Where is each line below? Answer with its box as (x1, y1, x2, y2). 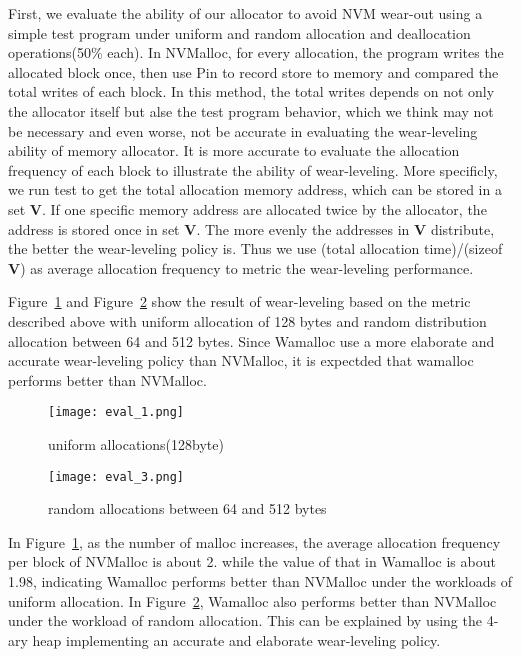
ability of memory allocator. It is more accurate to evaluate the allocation (8, 140, 460, 161)
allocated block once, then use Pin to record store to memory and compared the (8, 61, 499, 82)
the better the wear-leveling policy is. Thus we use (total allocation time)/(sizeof (8, 238, 503, 259)
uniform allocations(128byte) (48, 433, 224, 454)
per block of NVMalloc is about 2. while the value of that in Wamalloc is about (8, 551, 496, 572)
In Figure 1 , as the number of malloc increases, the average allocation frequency (8, 531, 501, 552)
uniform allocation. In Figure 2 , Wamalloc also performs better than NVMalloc (8, 590, 497, 611)
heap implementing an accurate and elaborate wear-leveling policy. (32, 629, 441, 650)
